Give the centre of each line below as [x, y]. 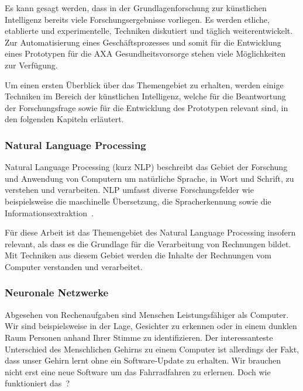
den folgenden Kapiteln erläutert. [64, 119]
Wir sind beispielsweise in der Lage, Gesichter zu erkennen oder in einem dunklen [151, 326]
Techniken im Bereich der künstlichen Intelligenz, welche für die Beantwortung [145, 96]
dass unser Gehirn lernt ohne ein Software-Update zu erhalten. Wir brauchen [143, 360]
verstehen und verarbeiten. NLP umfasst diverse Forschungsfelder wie [129, 190]
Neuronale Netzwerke [57, 293]
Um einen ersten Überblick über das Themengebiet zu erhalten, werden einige [144, 84]
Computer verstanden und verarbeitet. [74, 266]
